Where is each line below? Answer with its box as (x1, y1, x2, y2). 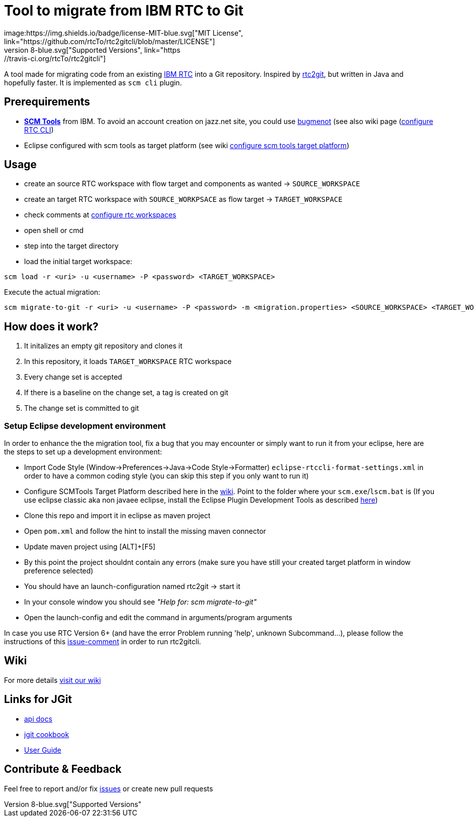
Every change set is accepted (24, 373, 123, 382)
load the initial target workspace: (24, 257, 133, 266)
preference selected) (24, 566, 93, 575)
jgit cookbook (24, 730, 69, 739)
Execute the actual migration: (4, 288, 100, 297)
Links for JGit (4, 693, 72, 706)
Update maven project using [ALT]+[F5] (24, 542, 156, 551)
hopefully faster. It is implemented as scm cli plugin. (4, 78, 182, 87)
